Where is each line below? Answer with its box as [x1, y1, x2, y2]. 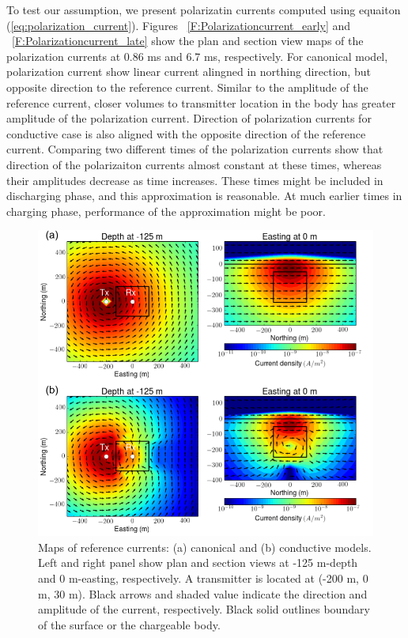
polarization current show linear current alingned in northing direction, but [6, 63, 371, 80]
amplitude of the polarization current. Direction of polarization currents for [6, 110, 372, 126]
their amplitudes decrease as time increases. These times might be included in [6, 172, 383, 188]
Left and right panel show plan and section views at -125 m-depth [38, 554, 358, 571]
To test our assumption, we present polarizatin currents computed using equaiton [6, 2, 401, 17]
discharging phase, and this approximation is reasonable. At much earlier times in [6, 187, 402, 204]
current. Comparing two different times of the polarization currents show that [6, 141, 383, 157]
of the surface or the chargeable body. [38, 616, 221, 632]
